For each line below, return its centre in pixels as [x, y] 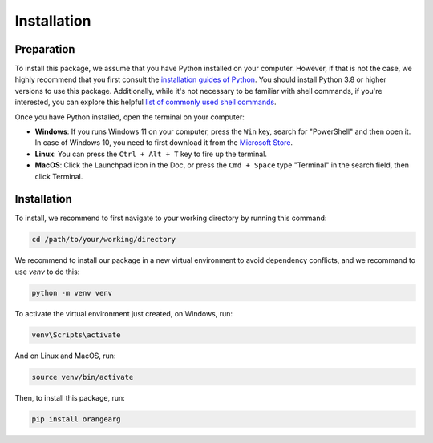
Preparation [45, 49]
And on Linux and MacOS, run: [65, 356]
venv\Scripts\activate [76, 335]
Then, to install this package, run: [70, 397]
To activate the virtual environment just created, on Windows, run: [123, 313]
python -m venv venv [72, 293]
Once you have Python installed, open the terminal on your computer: [129, 117]
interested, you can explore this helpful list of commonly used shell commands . [146, 102]
